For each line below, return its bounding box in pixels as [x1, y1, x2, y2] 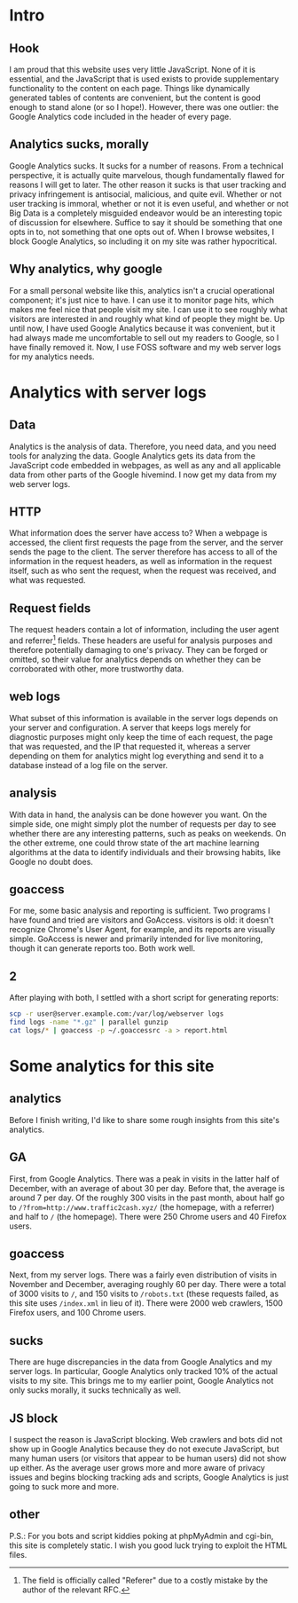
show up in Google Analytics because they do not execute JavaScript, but [9, 1443, 279, 1455]
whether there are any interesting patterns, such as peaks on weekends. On [9, 828, 286, 838]
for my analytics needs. [9, 351, 95, 362]
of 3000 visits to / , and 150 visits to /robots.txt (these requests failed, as [9, 1288, 279, 1300]
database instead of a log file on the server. [9, 759, 169, 770]
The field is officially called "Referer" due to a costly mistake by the [21, 1575, 269, 1585]
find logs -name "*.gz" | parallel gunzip [9, 1018, 169, 1027]
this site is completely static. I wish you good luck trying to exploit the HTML [9, 1540, 288, 1551]
